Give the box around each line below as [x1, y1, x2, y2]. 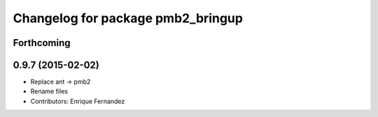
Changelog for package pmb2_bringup [13, 10, 243, 26]
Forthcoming [13, 37, 71, 49]
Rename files [30, 87, 68, 95]
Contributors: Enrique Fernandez [30, 97, 125, 105]
